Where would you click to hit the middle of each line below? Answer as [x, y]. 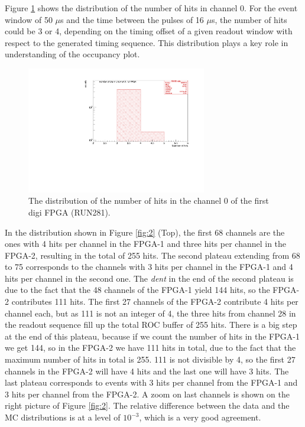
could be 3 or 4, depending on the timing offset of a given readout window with [149, 31]
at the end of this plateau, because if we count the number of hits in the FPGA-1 [152, 336]
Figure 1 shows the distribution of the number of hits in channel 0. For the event [151, 8]
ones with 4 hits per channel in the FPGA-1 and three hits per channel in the [146, 244]
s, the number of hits [249, 19]
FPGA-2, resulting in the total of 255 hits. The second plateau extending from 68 [152, 255]
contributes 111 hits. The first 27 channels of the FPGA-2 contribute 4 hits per [155, 301]
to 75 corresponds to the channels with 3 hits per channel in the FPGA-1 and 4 [149, 267]
